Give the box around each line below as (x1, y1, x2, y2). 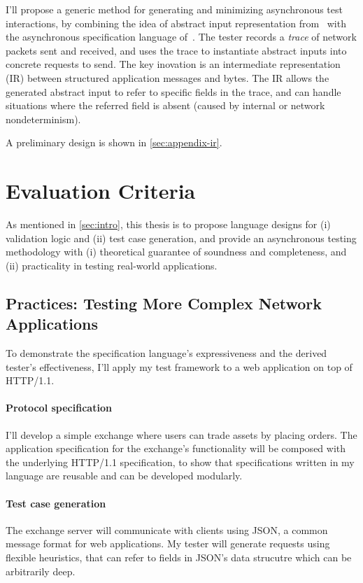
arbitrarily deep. (6, 563, 76, 578)
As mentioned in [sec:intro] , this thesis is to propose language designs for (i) (6, 217, 331, 232)
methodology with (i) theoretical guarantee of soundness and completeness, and (6, 244, 347, 259)
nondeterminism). (6, 111, 81, 126)
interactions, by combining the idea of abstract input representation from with (6, 15, 346, 30)
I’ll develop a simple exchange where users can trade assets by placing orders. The (6, 427, 357, 442)
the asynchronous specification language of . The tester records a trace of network (6, 29, 357, 44)
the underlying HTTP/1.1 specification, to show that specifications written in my (6, 454, 355, 469)
